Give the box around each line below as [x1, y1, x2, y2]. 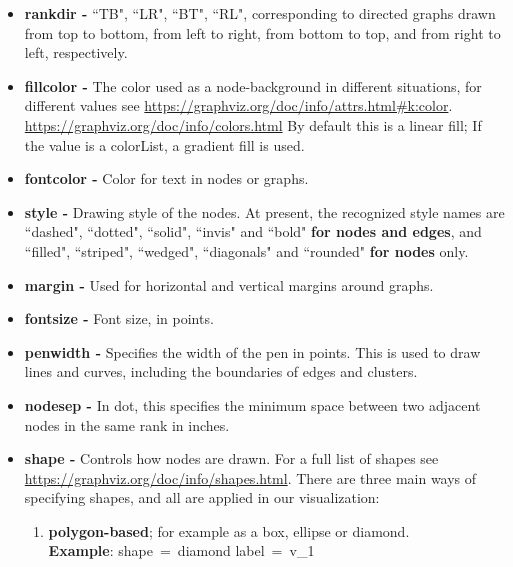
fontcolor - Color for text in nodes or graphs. [24, 168, 309, 189]
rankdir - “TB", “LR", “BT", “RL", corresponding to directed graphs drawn [24, 3, 496, 23]
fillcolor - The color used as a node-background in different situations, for [24, 75, 482, 96]
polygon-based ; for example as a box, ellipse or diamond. [48, 520, 410, 541]
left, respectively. [24, 42, 128, 63]
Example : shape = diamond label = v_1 [48, 540, 315, 561]
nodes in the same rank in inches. [24, 414, 230, 435]
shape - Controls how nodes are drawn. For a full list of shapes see [24, 448, 439, 469]
